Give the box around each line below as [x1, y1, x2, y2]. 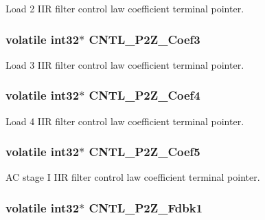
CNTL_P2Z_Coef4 [89, 87, 200, 104]
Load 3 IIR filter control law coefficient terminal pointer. [5, 57, 244, 71]
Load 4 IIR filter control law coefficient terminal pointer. [5, 113, 244, 128]
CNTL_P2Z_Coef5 [89, 143, 200, 160]
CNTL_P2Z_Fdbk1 [89, 199, 203, 216]
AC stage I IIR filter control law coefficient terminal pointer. [5, 170, 260, 184]
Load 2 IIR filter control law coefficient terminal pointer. [5, 1, 244, 15]
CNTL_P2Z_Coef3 [89, 30, 200, 47]
